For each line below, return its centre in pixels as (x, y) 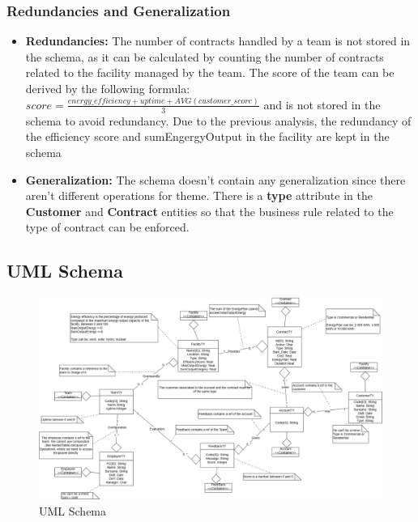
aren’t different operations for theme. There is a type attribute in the (199, 195)
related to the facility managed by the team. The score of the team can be (210, 72)
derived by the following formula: (108, 88)
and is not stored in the (322, 104)
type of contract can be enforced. (107, 227)
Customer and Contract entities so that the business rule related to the (209, 211)
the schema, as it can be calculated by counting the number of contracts (205, 56)
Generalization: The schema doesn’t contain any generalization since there (215, 179)
